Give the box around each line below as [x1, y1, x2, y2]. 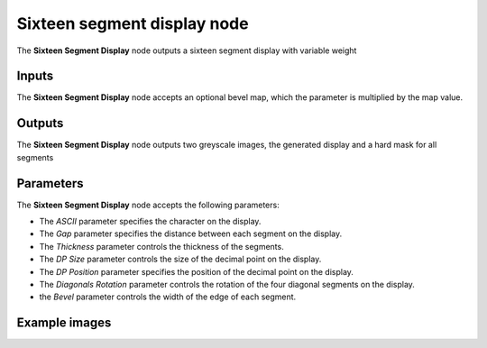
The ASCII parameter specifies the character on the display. [39, 216, 262, 227]
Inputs [16, 69, 54, 84]
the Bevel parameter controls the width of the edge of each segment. [39, 291, 297, 302]
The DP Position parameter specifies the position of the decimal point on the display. [39, 266, 354, 277]
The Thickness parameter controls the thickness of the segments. [39, 241, 284, 252]
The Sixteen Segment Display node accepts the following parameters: [16, 199, 280, 210]
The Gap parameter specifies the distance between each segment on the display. [39, 228, 343, 239]
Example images [16, 316, 112, 331]
